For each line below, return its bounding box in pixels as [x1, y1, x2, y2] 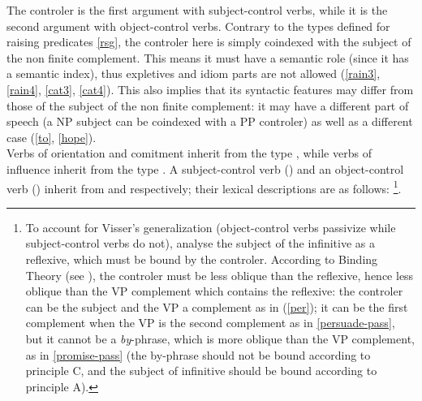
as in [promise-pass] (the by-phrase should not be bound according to [25, 346, 371, 363]
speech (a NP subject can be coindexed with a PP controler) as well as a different [6, 113, 413, 130]
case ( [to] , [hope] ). [6, 128, 97, 145]
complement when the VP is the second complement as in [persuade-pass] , [25, 314, 395, 331]
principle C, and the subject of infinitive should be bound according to [25, 362, 377, 379]
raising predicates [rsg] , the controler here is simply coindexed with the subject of [6, 33, 411, 50]
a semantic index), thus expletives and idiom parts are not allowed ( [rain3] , [6, 65, 381, 82]
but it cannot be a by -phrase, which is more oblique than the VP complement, [25, 330, 415, 347]
